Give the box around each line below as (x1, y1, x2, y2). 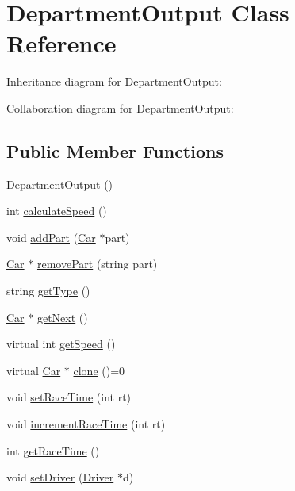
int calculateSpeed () (6, 202, 107, 219)
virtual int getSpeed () (6, 336, 116, 352)
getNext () (36, 309, 88, 325)
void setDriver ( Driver (6, 469, 114, 485)
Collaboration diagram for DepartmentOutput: (6, 99, 234, 116)
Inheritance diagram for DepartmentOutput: (6, 73, 222, 90)
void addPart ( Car (6, 228, 96, 245)
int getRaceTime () (6, 442, 100, 458)
